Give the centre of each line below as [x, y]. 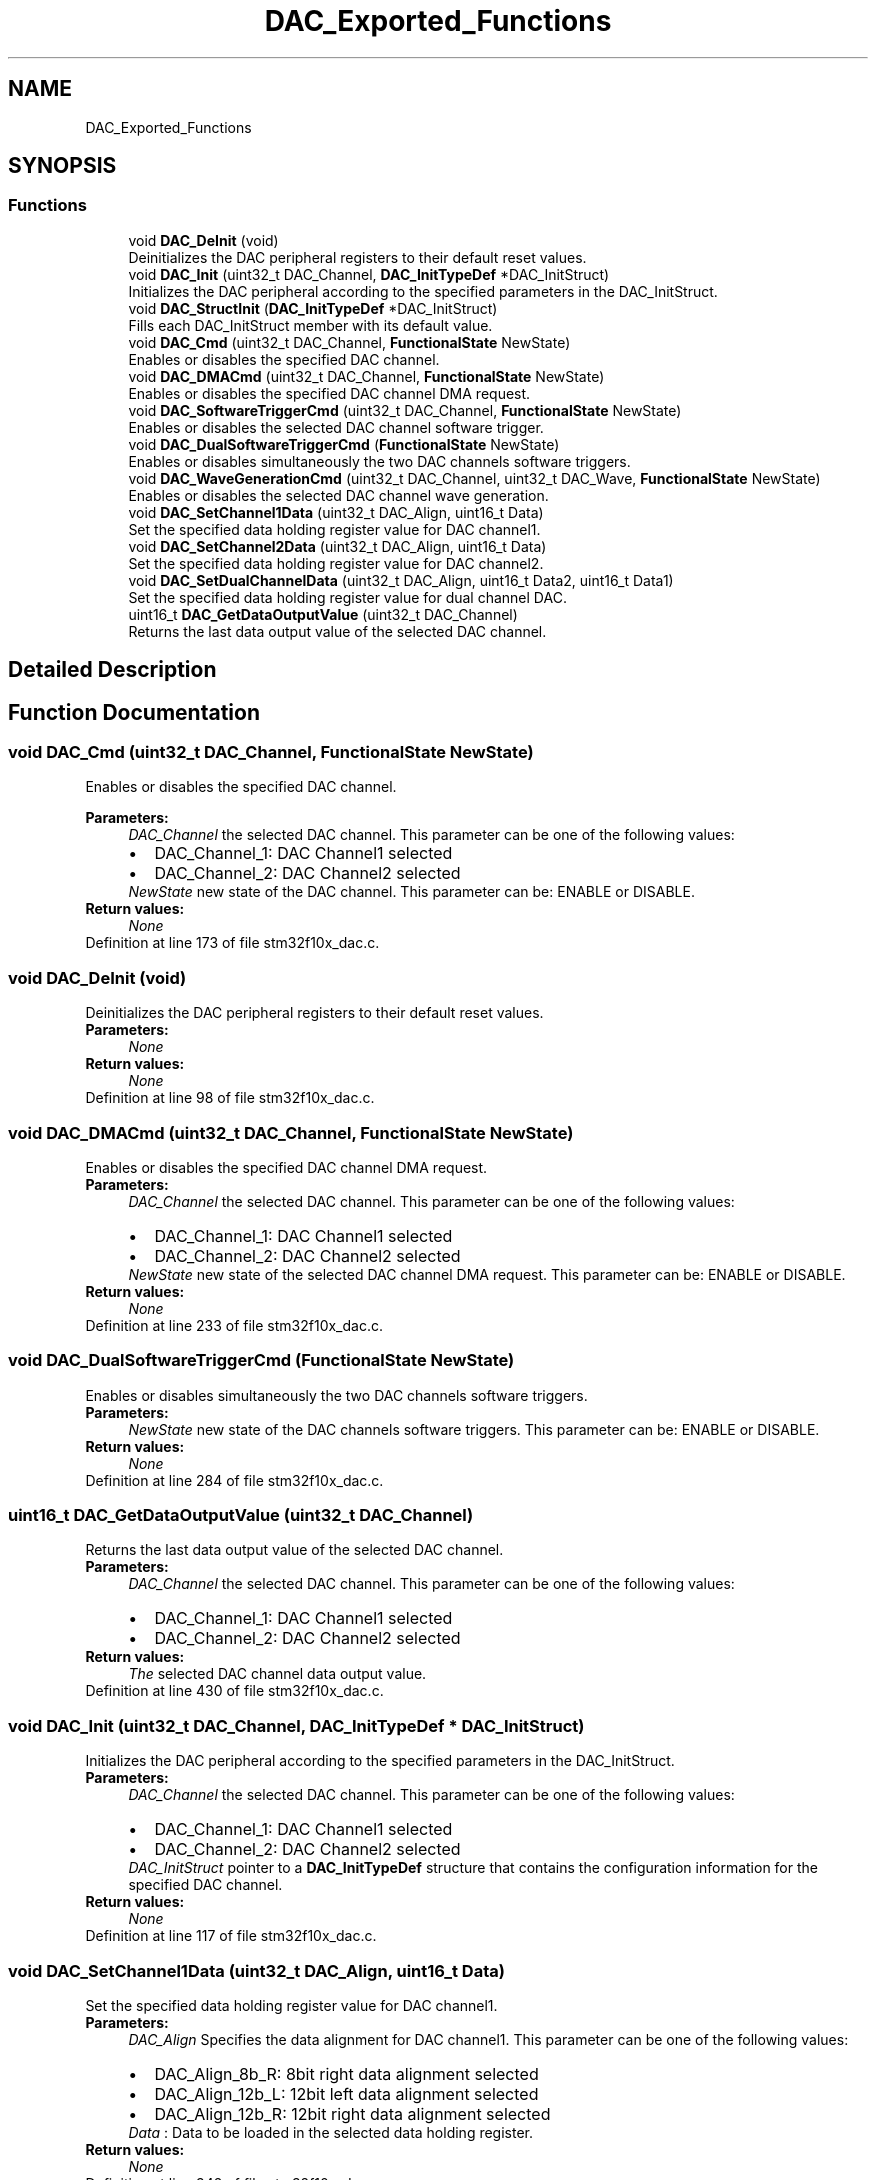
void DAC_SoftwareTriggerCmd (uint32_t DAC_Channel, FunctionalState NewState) [405, 410]
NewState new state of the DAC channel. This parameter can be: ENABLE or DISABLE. [411, 892]
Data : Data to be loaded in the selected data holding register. [331, 2132]
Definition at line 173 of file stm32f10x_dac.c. [232, 943]
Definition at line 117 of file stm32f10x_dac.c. [231, 1936]
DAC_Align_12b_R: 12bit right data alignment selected [352, 2113]
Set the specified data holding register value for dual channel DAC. [347, 597]
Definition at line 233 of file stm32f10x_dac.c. [234, 1325]
